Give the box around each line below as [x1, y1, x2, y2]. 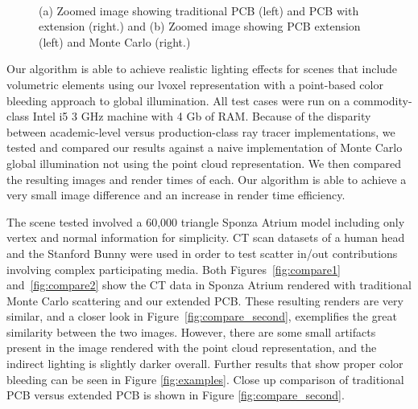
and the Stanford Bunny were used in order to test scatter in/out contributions [6, 244, 398, 261]
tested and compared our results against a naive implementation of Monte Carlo [6, 139, 403, 156]
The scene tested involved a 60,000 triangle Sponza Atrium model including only [6, 213, 405, 230]
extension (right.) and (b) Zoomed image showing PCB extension [39, 18, 361, 35]
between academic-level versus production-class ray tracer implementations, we [6, 123, 395, 140]
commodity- [353, 92, 412, 108]
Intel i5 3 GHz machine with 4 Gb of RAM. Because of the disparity [32, 108, 371, 125]
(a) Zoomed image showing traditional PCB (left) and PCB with [39, 2, 359, 18]
